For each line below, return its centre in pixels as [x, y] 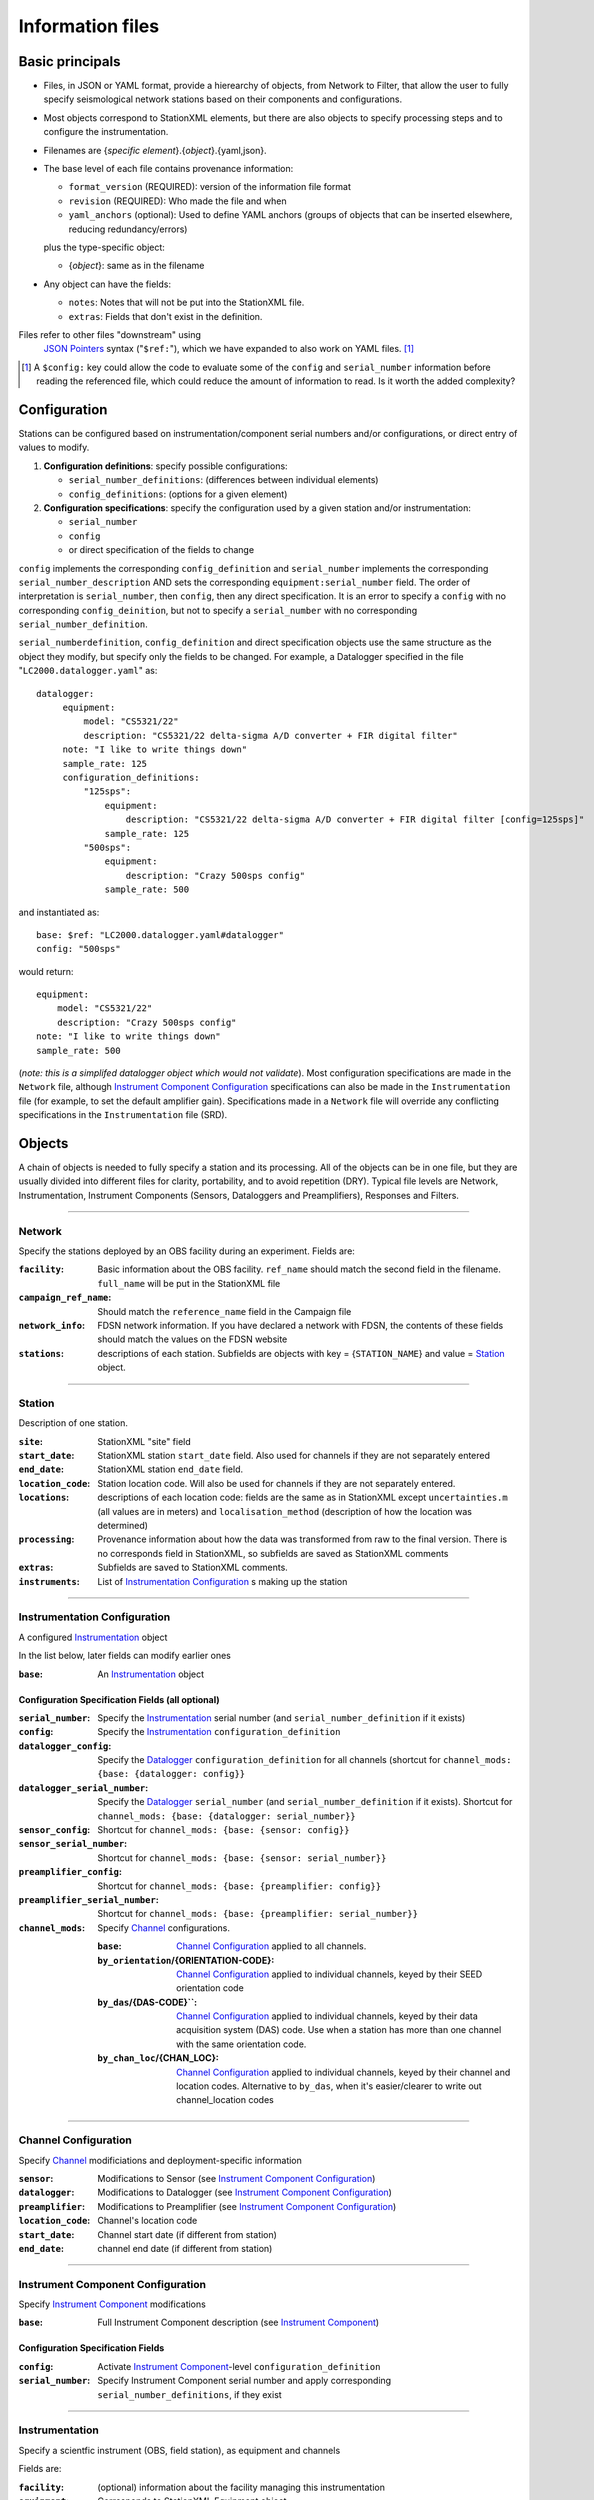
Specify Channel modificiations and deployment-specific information [160, 2160]
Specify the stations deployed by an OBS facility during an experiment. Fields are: [186, 1251]
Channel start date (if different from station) [187, 2234]
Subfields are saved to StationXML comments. [193, 1567]
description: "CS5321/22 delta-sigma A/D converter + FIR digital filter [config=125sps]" [355, 819]
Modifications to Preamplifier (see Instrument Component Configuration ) [247, 2206]
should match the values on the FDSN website [192, 1339]
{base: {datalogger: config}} [171, 1774]
